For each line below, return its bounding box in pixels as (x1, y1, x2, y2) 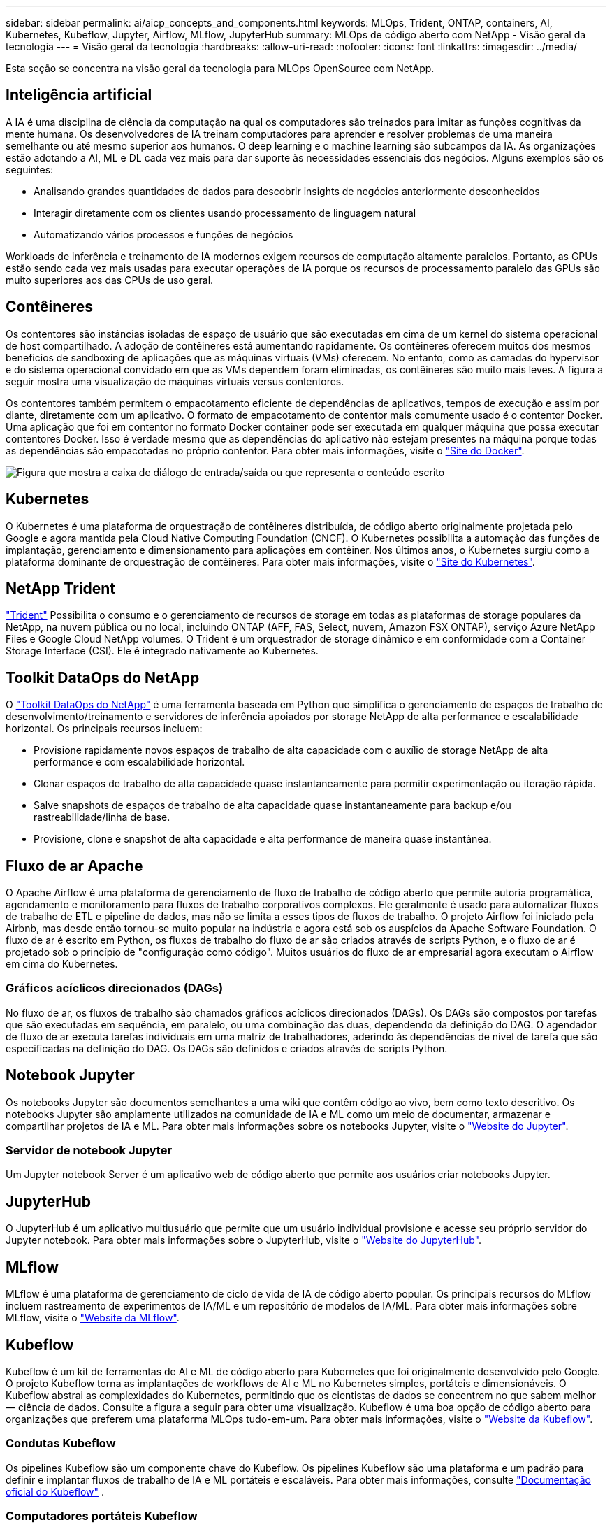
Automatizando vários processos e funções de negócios (34, 228, 293, 241)
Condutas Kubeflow (6, 1436, 116, 1451)
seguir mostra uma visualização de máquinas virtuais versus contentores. (6, 375, 344, 387)
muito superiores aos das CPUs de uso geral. (6, 273, 214, 286)
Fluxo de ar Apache (6, 856, 143, 875)
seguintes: (6, 163, 54, 175)
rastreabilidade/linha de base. (34, 811, 170, 824)
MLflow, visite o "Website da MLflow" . (6, 1312, 180, 1324)
